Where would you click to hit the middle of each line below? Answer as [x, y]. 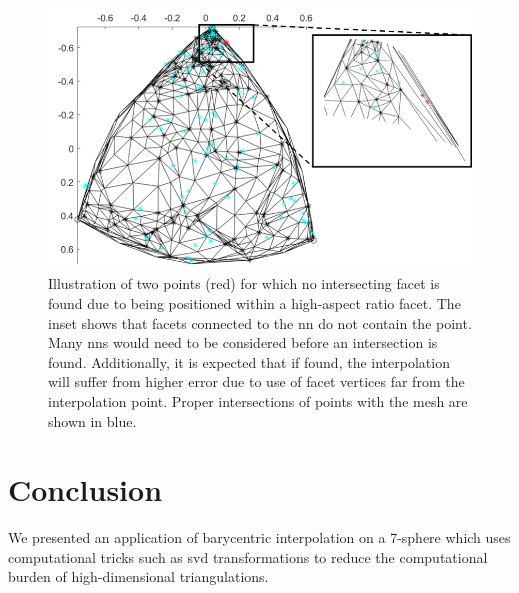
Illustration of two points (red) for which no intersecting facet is [244, 283]
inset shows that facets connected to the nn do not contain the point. [260, 322]
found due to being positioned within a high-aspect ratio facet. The [254, 303]
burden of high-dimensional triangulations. [138, 576]
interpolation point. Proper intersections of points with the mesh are [258, 400]
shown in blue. [92, 420]
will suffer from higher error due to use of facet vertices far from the [256, 381]
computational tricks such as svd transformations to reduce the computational [248, 556]
